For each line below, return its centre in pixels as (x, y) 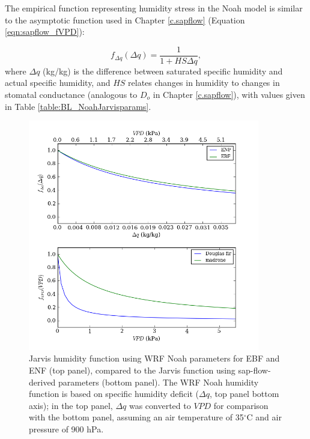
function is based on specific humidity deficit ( (114, 394)
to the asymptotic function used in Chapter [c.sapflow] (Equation (125, 20)
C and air (264, 417)
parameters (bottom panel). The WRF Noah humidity (159, 382)
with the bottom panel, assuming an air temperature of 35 (136, 417)
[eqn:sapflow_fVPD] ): (45, 32)
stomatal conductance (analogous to (71, 95)
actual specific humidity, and (58, 83)
